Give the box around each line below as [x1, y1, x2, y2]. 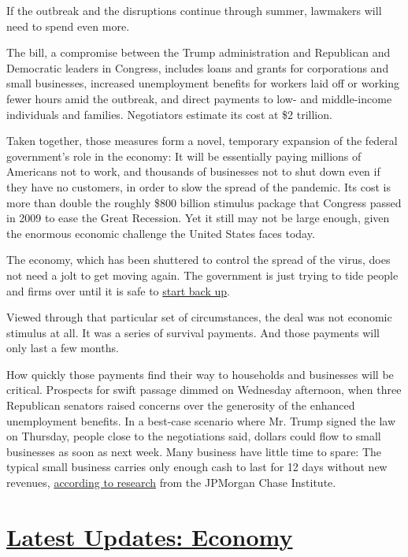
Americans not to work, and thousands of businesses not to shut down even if [6, 163, 380, 180]
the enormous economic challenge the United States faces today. [6, 225, 315, 241]
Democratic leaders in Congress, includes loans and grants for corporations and [6, 59, 389, 76]
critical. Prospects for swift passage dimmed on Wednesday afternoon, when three [6, 381, 402, 398]
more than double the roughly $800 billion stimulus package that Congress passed [6, 194, 402, 210]
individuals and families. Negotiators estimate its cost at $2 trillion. [6, 106, 332, 122]
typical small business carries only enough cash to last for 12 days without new [6, 459, 388, 475]
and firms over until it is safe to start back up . [6, 282, 230, 299]
